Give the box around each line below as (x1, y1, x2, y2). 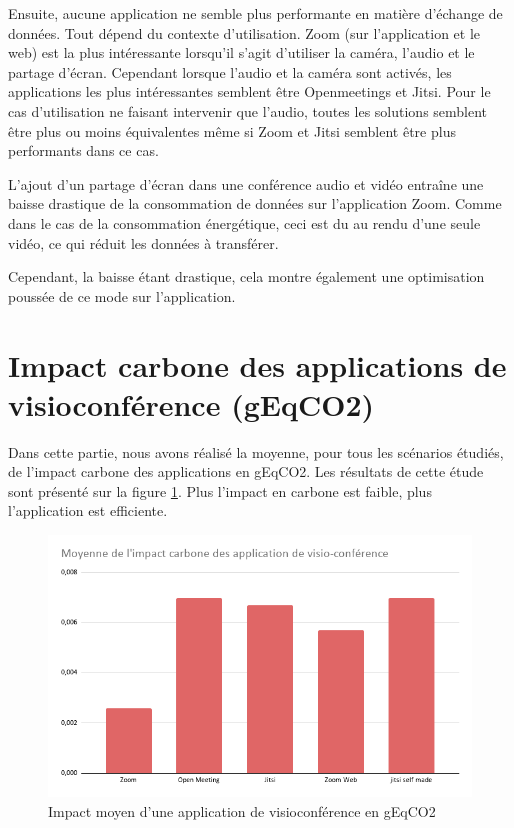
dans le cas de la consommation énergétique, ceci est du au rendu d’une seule (8, 212, 481, 233)
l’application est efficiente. (8, 500, 168, 521)
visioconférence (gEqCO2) (8, 383, 375, 424)
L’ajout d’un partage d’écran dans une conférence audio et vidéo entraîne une (8, 173, 484, 194)
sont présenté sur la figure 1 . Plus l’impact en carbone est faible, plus (8, 480, 432, 501)
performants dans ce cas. (8, 140, 159, 161)
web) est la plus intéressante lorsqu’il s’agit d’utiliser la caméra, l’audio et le (8, 42, 475, 63)
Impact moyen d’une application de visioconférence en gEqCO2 (48, 800, 436, 821)
